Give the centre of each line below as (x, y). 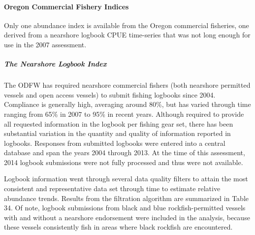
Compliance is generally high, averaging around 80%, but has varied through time (127, 104)
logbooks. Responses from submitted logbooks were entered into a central (115, 143)
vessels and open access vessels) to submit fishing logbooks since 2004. (110, 94)
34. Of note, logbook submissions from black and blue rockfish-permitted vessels (125, 208)
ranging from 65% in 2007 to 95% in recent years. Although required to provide (124, 114)
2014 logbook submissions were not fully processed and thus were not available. (124, 162)
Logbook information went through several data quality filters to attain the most (126, 179)
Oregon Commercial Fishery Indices (66, 6)
